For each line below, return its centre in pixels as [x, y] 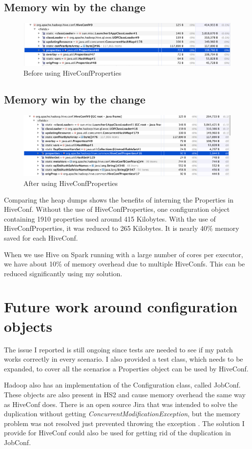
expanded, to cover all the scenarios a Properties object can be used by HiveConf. [126, 368]
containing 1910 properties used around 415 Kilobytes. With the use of [110, 218]
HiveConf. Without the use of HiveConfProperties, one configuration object [117, 209]
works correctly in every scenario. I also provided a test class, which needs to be [124, 359]
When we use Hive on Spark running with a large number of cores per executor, [124, 254]
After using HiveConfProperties [71, 183]
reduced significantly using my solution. [63, 273]
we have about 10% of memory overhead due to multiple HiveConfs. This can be [125, 264]
